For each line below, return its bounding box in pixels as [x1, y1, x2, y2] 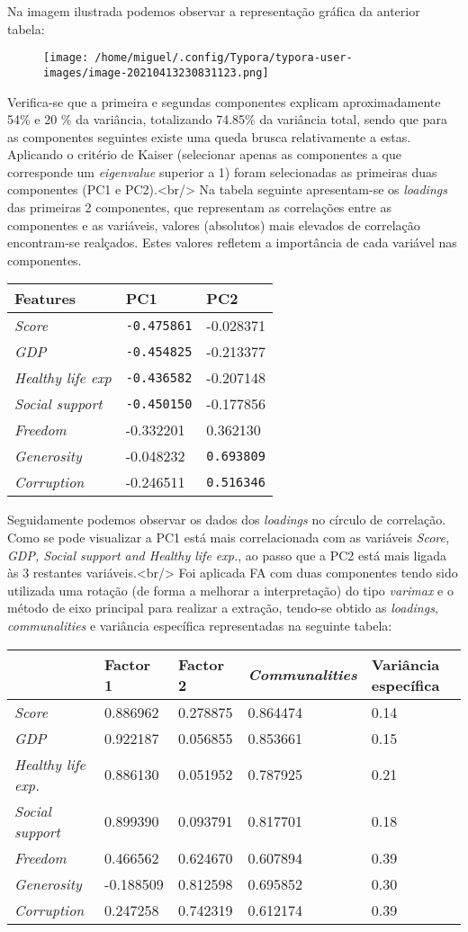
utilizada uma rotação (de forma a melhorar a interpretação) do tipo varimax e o [7, 580, 454, 599]
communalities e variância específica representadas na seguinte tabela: [7, 616, 392, 634]
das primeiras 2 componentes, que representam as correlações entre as [7, 198, 391, 217]
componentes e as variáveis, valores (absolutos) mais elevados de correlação [7, 215, 420, 234]
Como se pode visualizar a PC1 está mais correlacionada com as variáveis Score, [7, 528, 450, 547]
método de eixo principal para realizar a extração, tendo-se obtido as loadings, [7, 598, 439, 617]
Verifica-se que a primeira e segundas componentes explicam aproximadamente [7, 92, 441, 111]
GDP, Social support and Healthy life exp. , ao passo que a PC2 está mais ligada [7, 545, 447, 564]
